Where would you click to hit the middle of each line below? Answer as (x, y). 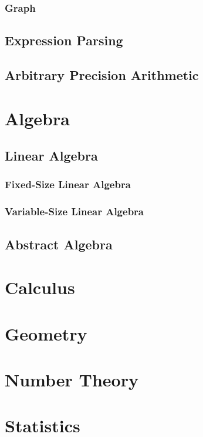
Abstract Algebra (59, 244)
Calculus (40, 287)
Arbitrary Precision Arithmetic (102, 75)
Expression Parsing (64, 40)
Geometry (46, 333)
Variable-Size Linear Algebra (74, 211)
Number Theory (72, 379)
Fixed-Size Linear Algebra (68, 184)
